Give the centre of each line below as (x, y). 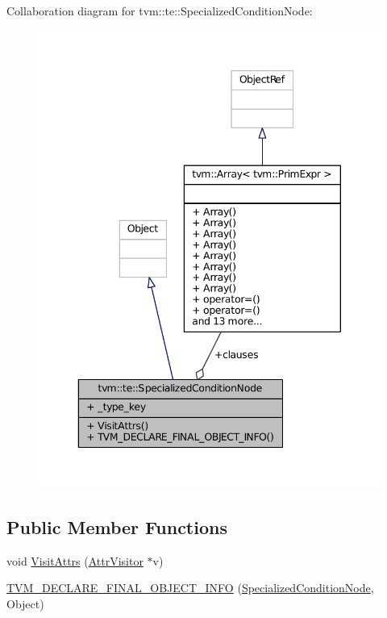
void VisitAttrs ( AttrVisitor (75, 560)
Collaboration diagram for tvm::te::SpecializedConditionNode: (160, 10)
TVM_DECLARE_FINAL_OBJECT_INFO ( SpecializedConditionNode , (190, 588)
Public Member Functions (117, 527)
